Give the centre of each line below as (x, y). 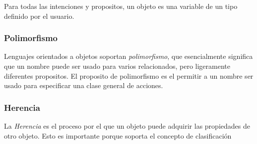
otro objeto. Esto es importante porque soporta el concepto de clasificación (118, 135)
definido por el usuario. (39, 16)
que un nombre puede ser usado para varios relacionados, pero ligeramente (117, 66)
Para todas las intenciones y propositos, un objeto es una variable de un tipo (121, 6)
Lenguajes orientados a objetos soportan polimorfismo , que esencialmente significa (128, 56)
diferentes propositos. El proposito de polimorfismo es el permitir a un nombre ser (129, 75)
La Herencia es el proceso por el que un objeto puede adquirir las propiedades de (127, 126)
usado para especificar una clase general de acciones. (84, 85)
